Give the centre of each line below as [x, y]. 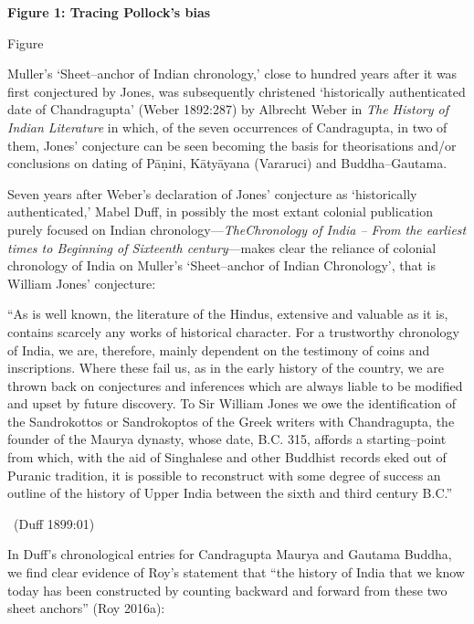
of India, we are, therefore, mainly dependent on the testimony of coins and [219, 349]
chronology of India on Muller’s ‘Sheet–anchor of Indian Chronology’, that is [221, 265]
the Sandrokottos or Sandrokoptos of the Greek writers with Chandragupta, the [231, 421]
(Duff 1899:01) [54, 523]
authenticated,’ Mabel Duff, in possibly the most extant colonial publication [220, 212]
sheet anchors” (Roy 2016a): [86, 608]
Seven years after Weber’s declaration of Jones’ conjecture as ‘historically [212, 193]
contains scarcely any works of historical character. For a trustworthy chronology [233, 331]
